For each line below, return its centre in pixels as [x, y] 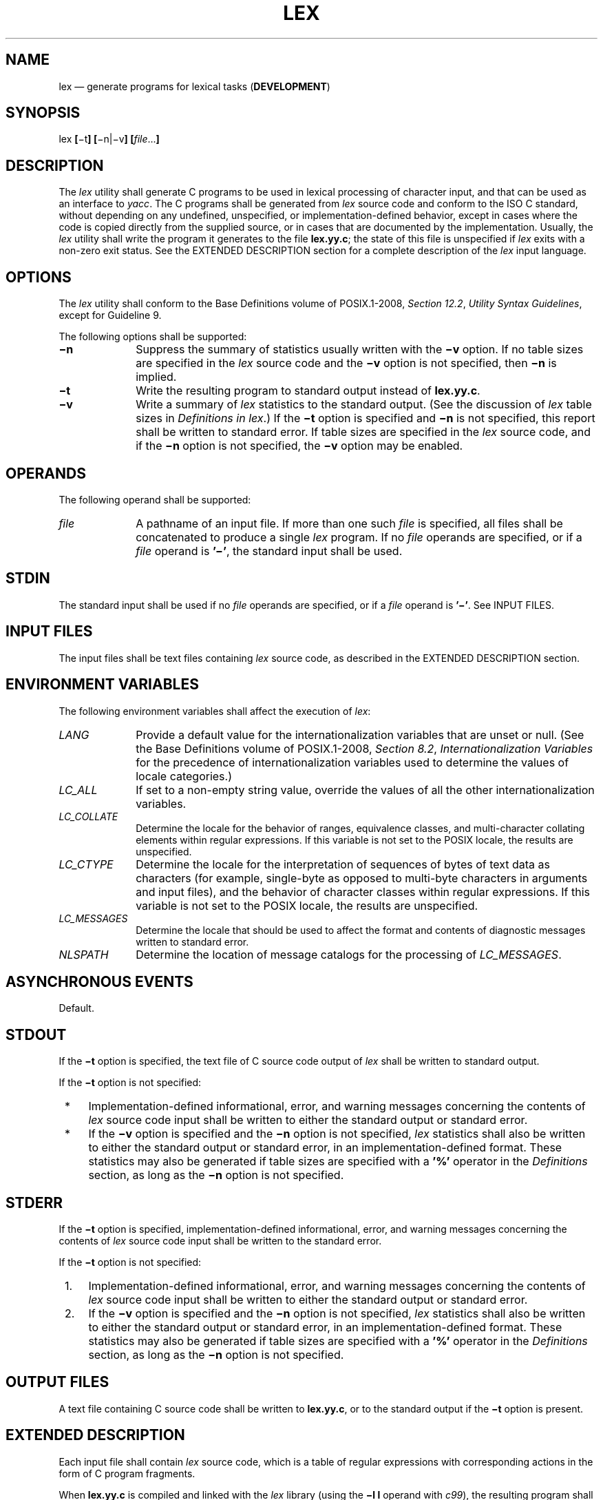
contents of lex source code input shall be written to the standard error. [220, 1241]
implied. [156, 377]
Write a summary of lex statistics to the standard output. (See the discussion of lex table [364, 405]
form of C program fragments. [127, 1473]
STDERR [34, 1202]
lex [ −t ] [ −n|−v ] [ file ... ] [109, 139]
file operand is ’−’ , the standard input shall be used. [269, 551]
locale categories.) [184, 776]
